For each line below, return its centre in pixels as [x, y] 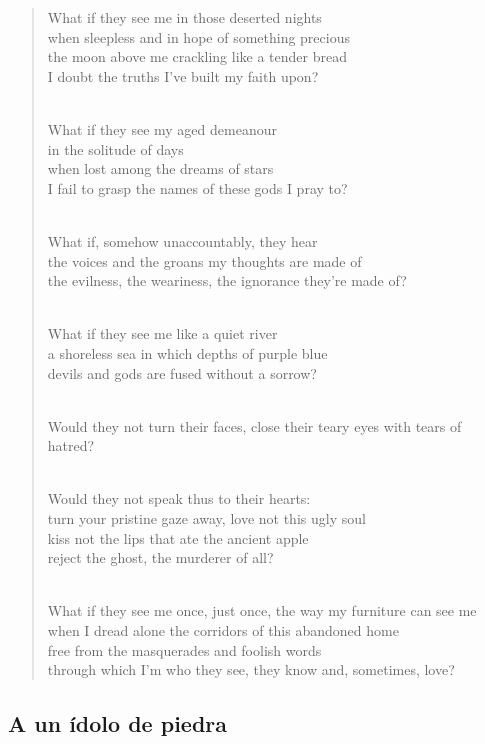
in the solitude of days [115, 148]
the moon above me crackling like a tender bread [197, 56]
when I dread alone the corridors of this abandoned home [223, 630]
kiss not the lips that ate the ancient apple [178, 537]
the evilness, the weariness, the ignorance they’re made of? [227, 280]
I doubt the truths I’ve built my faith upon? [183, 75]
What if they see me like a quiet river [162, 333]
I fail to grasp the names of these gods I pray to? [197, 187]
